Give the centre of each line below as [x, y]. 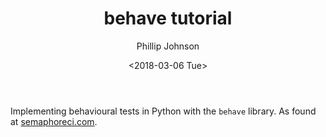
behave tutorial [168, 18]
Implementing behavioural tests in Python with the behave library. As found [163, 111]
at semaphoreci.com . [54, 121]
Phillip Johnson [168, 46]
